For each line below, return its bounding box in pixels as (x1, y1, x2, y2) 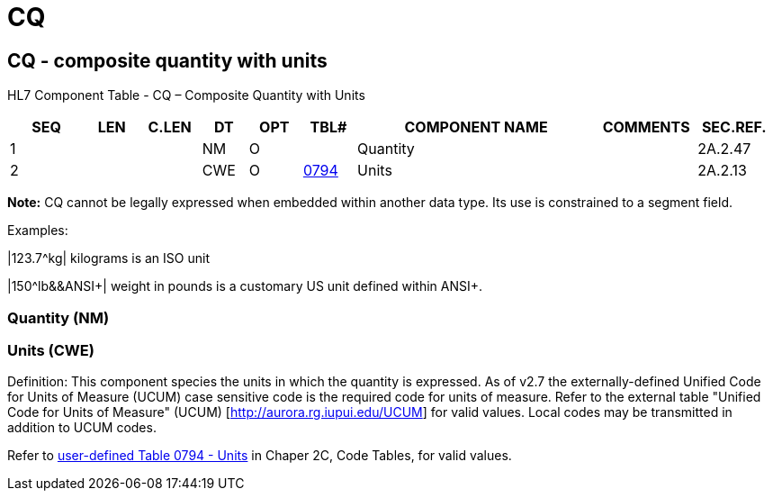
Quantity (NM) (7, 308, 110, 327)
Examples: (7, 222, 68, 239)
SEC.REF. (701, 118, 767, 137)
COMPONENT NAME (404, 118, 548, 137)
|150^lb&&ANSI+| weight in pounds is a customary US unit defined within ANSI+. (7, 278, 483, 294)
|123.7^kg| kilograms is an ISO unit (7, 250, 210, 267)
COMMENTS (602, 118, 690, 137)
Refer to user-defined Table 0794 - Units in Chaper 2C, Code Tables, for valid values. (7, 448, 512, 464)
